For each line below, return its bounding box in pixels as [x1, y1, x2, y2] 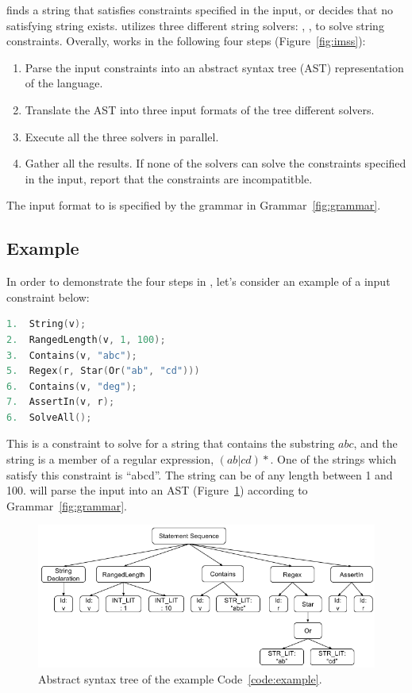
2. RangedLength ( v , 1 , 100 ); [6, 333, 166, 345]
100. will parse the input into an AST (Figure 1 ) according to [6, 482, 308, 499]
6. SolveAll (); [6, 411, 92, 423]
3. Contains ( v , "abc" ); [6, 349, 137, 361]
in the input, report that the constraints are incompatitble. [25, 170, 313, 187]
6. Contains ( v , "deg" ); [6, 380, 137, 392]
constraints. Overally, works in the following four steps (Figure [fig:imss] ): [6, 33, 366, 49]
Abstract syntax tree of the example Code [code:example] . [38, 670, 322, 687]
